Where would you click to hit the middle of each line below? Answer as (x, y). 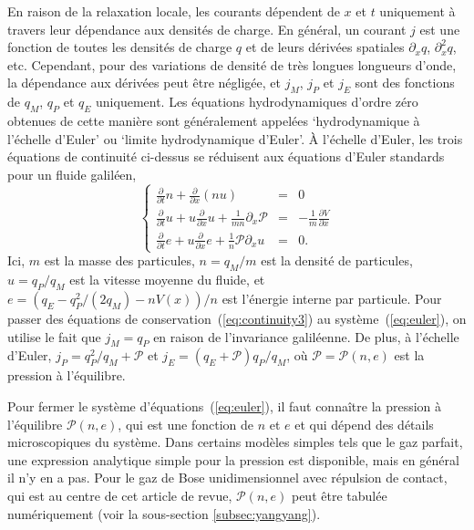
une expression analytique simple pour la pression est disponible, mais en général (233, 459)
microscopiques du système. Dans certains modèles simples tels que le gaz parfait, (235, 442)
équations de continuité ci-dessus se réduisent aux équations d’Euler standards (226, 156)
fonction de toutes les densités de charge (120, 47)
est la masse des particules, (119, 260)
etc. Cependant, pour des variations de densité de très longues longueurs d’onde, (232, 64)
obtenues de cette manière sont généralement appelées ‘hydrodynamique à (214, 120)
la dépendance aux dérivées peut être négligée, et (144, 83)
